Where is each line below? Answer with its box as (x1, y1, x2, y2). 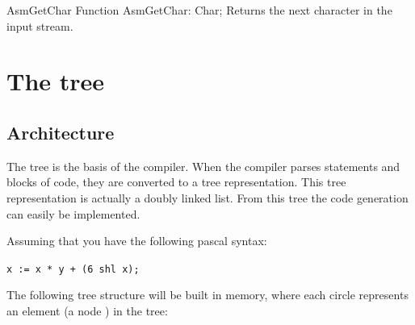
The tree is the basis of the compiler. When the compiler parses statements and (6, 157, 400, 174)
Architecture (6, 119, 115, 144)
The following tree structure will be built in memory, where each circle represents (6, 286, 409, 303)
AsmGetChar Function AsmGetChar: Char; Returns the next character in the (6, 2, 392, 18)
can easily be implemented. (6, 205, 140, 222)
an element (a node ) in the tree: (6, 302, 168, 319)
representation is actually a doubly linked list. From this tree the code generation (6, 189, 409, 206)
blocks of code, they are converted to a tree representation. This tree (6, 173, 346, 190)
